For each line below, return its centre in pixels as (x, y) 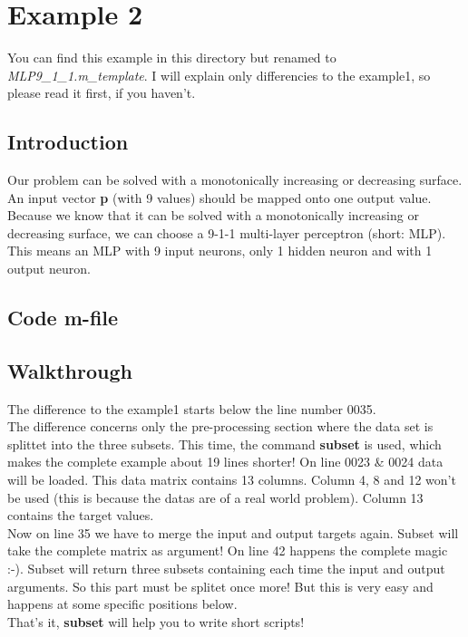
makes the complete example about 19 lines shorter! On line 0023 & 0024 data (225, 462)
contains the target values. (81, 515)
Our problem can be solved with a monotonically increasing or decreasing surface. (235, 180)
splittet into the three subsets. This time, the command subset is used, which (224, 444)
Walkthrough (70, 370)
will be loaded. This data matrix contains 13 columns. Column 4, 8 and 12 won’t (232, 480)
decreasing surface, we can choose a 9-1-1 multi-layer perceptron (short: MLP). (227, 232)
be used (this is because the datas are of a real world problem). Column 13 (215, 497)
